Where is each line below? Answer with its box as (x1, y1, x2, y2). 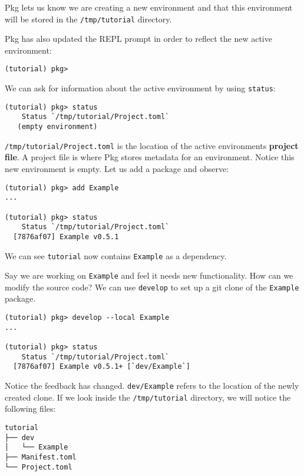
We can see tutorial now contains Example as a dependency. (5, 249, 227, 262)
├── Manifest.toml (5, 452, 77, 461)
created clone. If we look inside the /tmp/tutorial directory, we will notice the (5, 391, 291, 403)
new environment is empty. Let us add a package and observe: (5, 162, 229, 174)
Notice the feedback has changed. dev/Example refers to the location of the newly (5, 379, 299, 391)
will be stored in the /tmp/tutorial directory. (5, 12, 172, 25)
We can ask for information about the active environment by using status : (5, 82, 276, 94)
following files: (5, 402, 56, 415)
